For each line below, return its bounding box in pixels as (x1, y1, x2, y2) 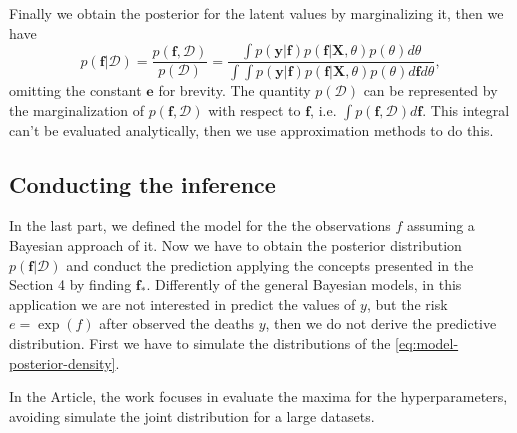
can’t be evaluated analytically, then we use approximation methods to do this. (9, 119, 494, 140)
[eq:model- (395, 333, 459, 354)
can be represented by (363, 80, 498, 101)
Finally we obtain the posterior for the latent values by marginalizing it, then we (9, 3, 504, 23)
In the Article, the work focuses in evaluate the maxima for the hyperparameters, (9, 386, 508, 407)
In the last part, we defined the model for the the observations (9, 215, 391, 236)
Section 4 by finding (9, 274, 132, 295)
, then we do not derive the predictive (265, 313, 497, 334)
